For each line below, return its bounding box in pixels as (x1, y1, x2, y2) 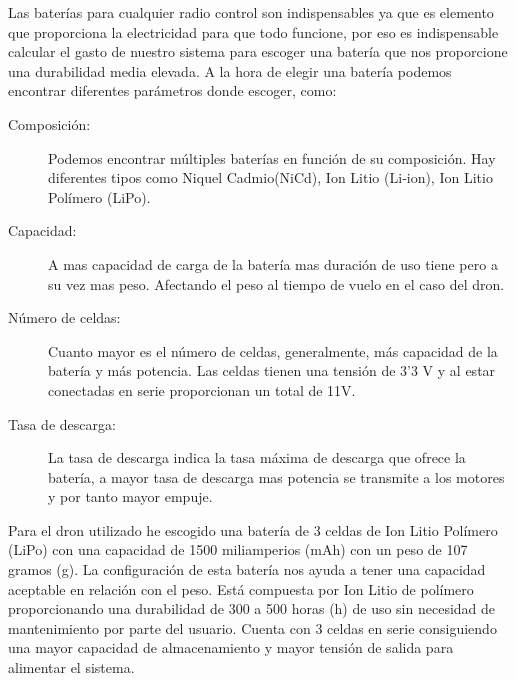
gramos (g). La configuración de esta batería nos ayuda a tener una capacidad (8, 559, 486, 580)
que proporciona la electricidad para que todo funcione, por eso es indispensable (8, 21, 499, 42)
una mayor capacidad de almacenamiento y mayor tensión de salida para (8, 637, 454, 658)
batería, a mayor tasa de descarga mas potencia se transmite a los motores (48, 466, 505, 487)
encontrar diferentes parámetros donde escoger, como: (8, 80, 337, 101)
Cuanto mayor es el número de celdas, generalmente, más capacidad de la (48, 340, 498, 361)
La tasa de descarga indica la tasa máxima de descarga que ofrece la (48, 447, 466, 468)
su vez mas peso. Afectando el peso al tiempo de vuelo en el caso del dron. (48, 273, 505, 294)
